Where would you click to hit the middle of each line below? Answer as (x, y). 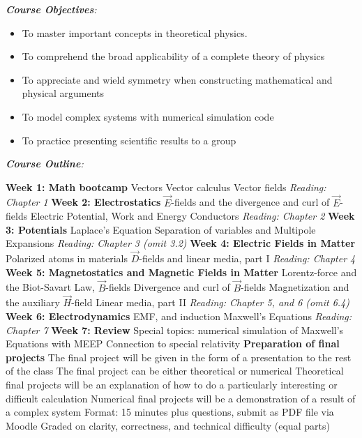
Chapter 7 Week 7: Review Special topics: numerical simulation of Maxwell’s (175, 330)
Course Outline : (45, 164)
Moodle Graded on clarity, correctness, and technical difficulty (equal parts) (168, 425)
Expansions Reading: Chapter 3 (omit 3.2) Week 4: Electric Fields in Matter (181, 243)
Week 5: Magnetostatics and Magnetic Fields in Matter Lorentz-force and (181, 272)
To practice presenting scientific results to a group (129, 140)
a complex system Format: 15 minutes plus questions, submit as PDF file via (170, 412)
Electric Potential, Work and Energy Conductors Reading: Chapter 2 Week (193, 216)
